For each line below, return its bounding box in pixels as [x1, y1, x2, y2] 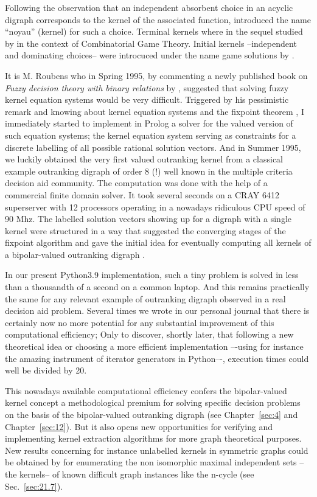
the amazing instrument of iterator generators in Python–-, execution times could [5, 352, 309, 364]
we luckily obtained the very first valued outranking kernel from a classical [5, 153, 283, 165]
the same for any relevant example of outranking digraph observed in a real [5, 292, 286, 305]
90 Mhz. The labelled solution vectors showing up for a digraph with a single [5, 212, 292, 225]
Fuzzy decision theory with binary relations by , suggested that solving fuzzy [5, 81, 289, 94]
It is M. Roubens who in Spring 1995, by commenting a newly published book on [5, 69, 308, 82]
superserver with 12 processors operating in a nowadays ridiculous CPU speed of [5, 200, 305, 213]
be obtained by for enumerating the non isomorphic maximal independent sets [5, 456, 297, 468]
